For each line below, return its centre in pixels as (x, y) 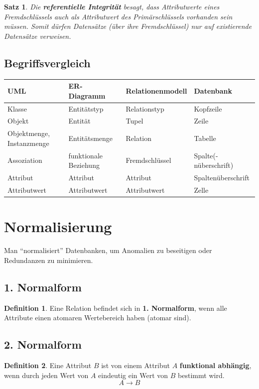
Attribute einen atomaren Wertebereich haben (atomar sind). (98, 318)
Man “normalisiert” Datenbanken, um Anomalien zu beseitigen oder (108, 250)
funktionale (85, 155)
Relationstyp (145, 108)
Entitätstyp (86, 108)
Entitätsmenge (91, 138)
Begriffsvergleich (47, 63)
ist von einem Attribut (136, 365)
